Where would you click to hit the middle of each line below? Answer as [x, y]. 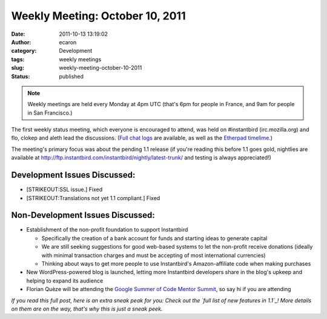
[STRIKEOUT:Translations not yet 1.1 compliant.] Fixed [93, 198]
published [71, 76]
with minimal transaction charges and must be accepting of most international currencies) [154, 255]
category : [24, 51]
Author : [21, 42]
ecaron [68, 42]
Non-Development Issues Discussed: [83, 215]
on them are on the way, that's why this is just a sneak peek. [87, 309]
